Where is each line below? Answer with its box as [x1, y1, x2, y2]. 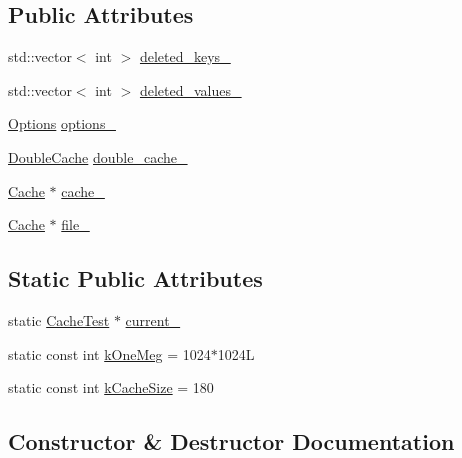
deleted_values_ [139, 79, 242, 100]
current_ [125, 309, 181, 330]
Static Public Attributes [8, 263, 263, 294]
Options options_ [8, 113, 116, 134]
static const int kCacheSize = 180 [8, 377, 214, 398]
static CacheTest [8, 309, 110, 330]
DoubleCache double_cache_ [8, 146, 188, 167]
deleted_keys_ [139, 46, 231, 67]
